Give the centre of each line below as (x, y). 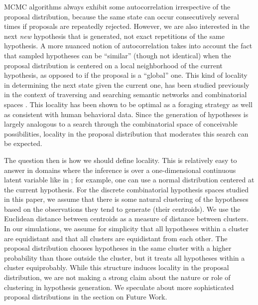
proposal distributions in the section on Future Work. (86, 297)
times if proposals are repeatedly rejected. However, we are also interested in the (127, 26)
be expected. (23, 143)
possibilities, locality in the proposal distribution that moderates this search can (126, 133)
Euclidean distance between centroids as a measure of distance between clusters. (126, 219)
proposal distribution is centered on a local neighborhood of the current (113, 65)
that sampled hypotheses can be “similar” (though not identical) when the (118, 55)
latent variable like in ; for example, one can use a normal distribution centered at (129, 180)
